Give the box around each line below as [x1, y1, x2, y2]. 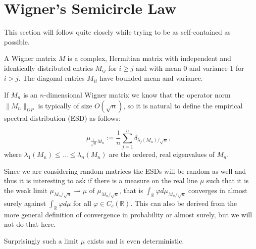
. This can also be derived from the [130, 198, 237, 208]
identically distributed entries [4, 62, 93, 73]
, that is [119, 185, 143, 196]
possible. [4, 36, 30, 47]
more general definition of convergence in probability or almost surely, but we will [4, 209, 252, 219]
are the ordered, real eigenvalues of [109, 149, 215, 159]
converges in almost [188, 185, 248, 196]
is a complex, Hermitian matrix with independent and [67, 53, 231, 63]
